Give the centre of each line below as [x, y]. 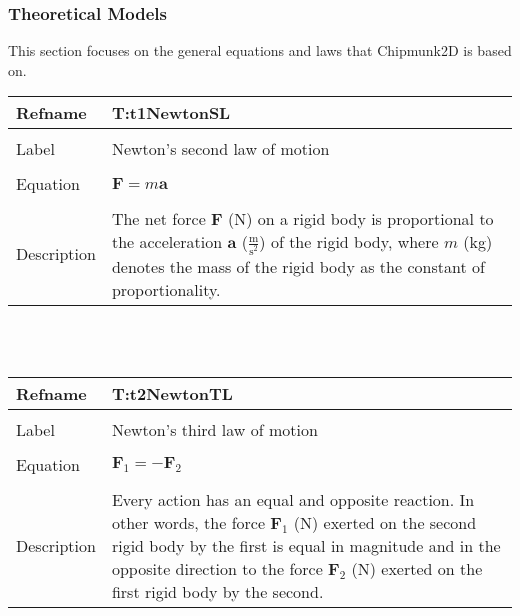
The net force [158, 219]
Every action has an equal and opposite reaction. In [293, 499]
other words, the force [188, 522]
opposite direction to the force [217, 568]
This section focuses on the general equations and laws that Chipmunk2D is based [260, 50]
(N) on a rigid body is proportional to [360, 219]
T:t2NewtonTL [172, 393]
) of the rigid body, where [349, 242]
